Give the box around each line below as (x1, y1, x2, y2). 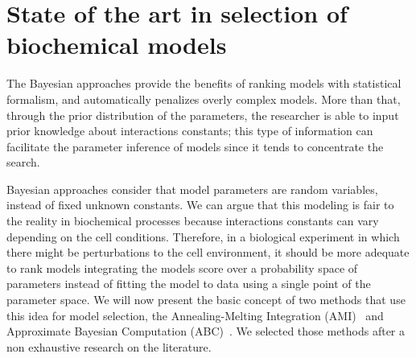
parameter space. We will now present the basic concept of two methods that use (6, 291, 406, 308)
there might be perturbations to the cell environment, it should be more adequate (6, 244, 410, 261)
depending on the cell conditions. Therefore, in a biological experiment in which (6, 228, 400, 245)
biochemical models (6, 28, 227, 61)
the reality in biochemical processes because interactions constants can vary (6, 212, 379, 229)
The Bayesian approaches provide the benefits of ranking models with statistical (6, 75, 402, 92)
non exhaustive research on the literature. (6, 338, 212, 355)
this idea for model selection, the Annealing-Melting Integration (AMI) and (6, 307, 384, 323)
